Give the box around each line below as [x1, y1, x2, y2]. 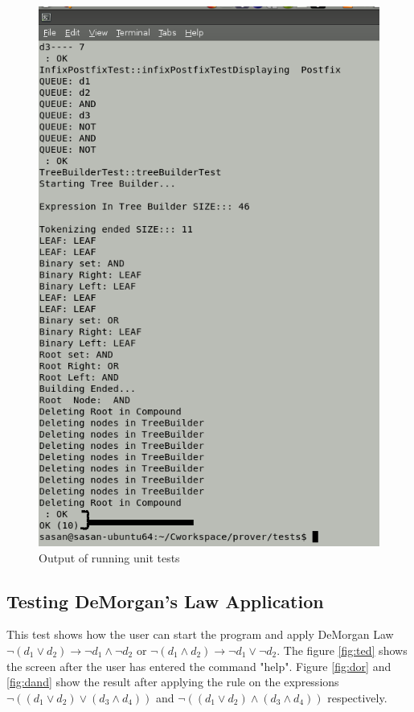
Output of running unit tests [39, 549, 180, 566]
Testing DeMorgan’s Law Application [6, 588, 324, 613]
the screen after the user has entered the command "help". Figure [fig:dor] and [6, 657, 391, 674]
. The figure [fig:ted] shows [277, 641, 408, 658]
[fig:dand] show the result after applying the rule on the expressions [6, 673, 339, 690]
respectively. [327, 689, 387, 706]
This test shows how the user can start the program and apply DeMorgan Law [6, 626, 394, 643]
